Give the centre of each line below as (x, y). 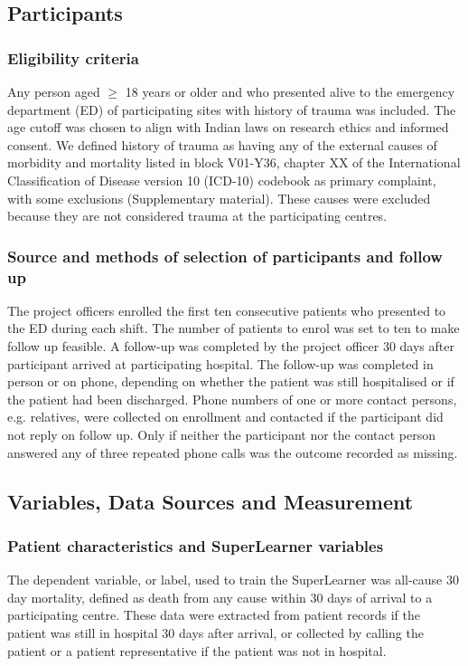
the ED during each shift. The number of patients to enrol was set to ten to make (234, 328)
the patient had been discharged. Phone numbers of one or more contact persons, (232, 399)
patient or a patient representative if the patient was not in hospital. (197, 650)
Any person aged (54, 91)
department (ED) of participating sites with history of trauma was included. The (232, 109)
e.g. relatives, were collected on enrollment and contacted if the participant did (225, 417)
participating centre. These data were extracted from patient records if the (214, 615)
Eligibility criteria (73, 57)
